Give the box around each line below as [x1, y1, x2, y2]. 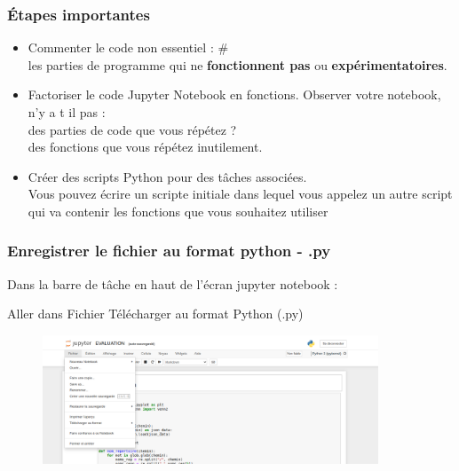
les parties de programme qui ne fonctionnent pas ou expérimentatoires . [28, 55, 447, 74]
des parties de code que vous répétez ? [28, 120, 237, 138]
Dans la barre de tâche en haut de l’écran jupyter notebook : [7, 274, 338, 293]
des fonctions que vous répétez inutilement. [28, 137, 263, 156]
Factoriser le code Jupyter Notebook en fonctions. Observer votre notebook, [28, 85, 441, 104]
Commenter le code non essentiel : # [28, 38, 229, 57]
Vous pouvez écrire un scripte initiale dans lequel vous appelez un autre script [28, 184, 453, 203]
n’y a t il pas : [28, 103, 106, 121]
